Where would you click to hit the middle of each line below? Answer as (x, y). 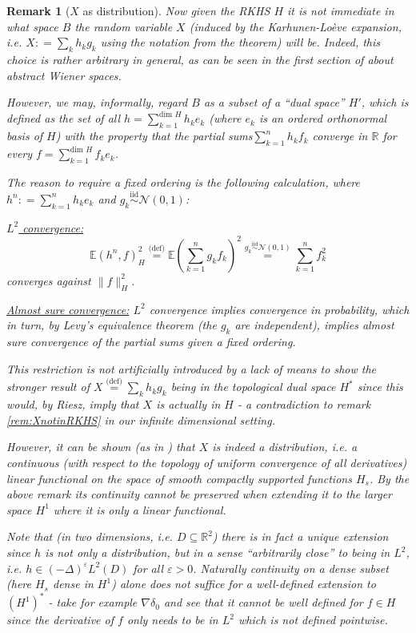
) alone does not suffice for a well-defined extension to (244, 584)
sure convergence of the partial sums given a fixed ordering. (151, 342)
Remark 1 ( (38, 10)
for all (148, 568)
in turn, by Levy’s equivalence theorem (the (112, 325)
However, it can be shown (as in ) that (101, 447)
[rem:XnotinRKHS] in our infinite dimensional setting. (141, 419)
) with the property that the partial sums (154, 136)
